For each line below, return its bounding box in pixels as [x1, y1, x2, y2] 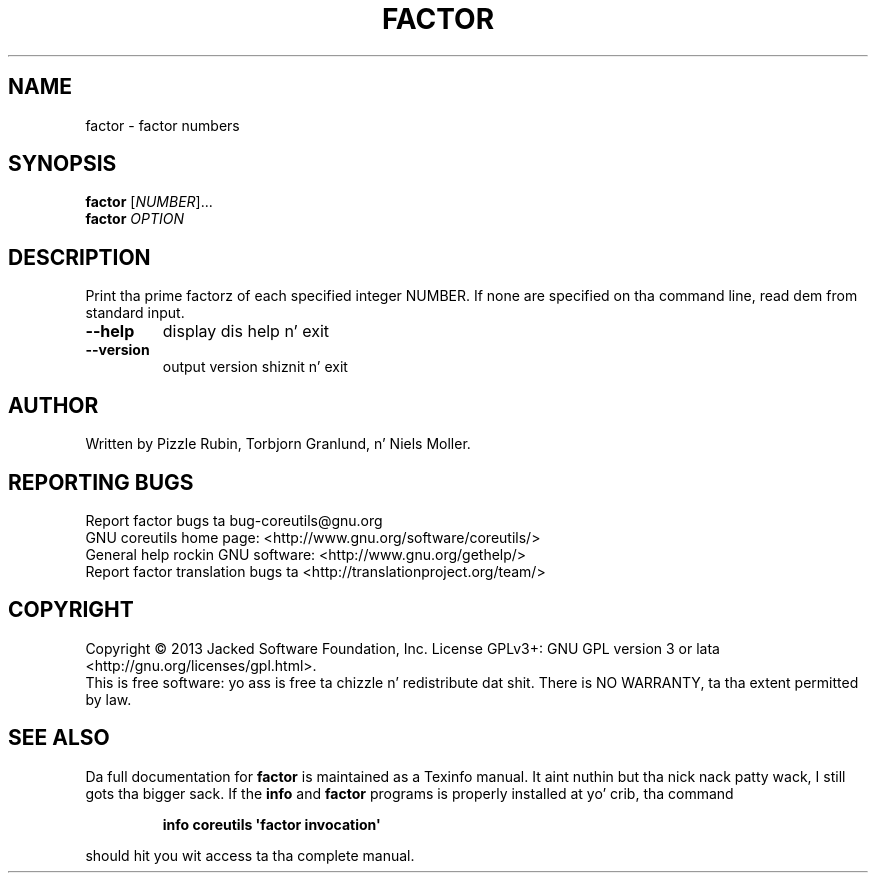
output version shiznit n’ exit [162, 358, 348, 376]
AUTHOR [8, 392, 99, 418]
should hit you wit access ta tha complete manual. [85, 846, 415, 864]
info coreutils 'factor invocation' [162, 815, 381, 833]
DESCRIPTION [8, 244, 151, 270]
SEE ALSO [8, 725, 110, 751]
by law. [85, 690, 132, 708]
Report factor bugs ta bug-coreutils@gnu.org [85, 511, 383, 529]
